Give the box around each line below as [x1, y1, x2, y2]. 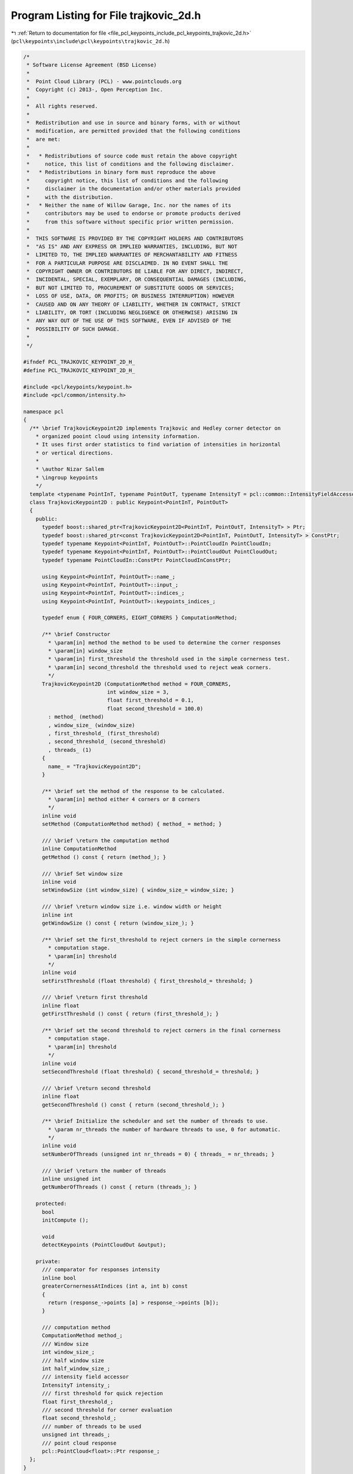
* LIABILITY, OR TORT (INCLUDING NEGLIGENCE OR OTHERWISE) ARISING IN [26, 310, 238, 316]
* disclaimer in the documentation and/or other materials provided [26, 186, 241, 192]
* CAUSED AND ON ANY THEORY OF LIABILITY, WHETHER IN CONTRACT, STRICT [26, 301, 241, 308]
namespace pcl [23, 408, 64, 415]
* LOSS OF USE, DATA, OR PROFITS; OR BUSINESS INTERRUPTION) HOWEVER [26, 292, 235, 300]
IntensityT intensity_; [42, 1381, 111, 1389]
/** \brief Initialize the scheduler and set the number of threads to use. [42, 1118, 269, 1124]
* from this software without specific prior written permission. [26, 218, 235, 225]
